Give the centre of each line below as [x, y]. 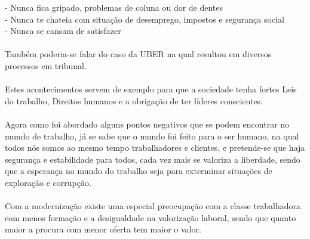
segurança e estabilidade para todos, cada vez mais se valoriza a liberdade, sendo [153, 159]
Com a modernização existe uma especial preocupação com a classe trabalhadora [153, 206]
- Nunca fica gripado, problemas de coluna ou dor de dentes [114, 7]
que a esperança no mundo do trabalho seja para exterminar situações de [139, 171]
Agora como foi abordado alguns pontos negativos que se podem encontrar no [147, 124]
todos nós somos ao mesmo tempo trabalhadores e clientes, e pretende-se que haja [155, 148]
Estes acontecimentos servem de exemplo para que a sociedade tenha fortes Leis [151, 89]
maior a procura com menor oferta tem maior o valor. [103, 229]
